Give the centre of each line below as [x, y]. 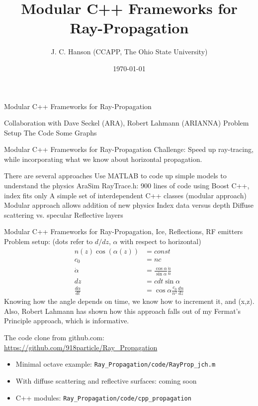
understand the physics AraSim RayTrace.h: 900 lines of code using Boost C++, [127, 186]
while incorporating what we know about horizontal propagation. [103, 159]
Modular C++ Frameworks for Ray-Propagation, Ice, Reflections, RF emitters [124, 231]
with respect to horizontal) [161, 241]
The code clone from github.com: [54, 338]
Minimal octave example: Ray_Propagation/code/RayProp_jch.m [116, 364]
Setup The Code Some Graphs [50, 132]
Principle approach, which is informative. [67, 321]
